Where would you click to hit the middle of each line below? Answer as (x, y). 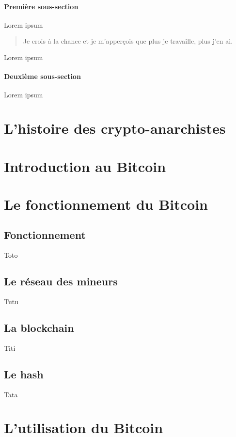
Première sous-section (41, 6)
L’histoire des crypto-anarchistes (115, 128)
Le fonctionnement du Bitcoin (106, 204)
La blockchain (39, 328)
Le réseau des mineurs (61, 281)
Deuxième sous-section (42, 76)
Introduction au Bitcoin (85, 166)
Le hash (24, 374)
